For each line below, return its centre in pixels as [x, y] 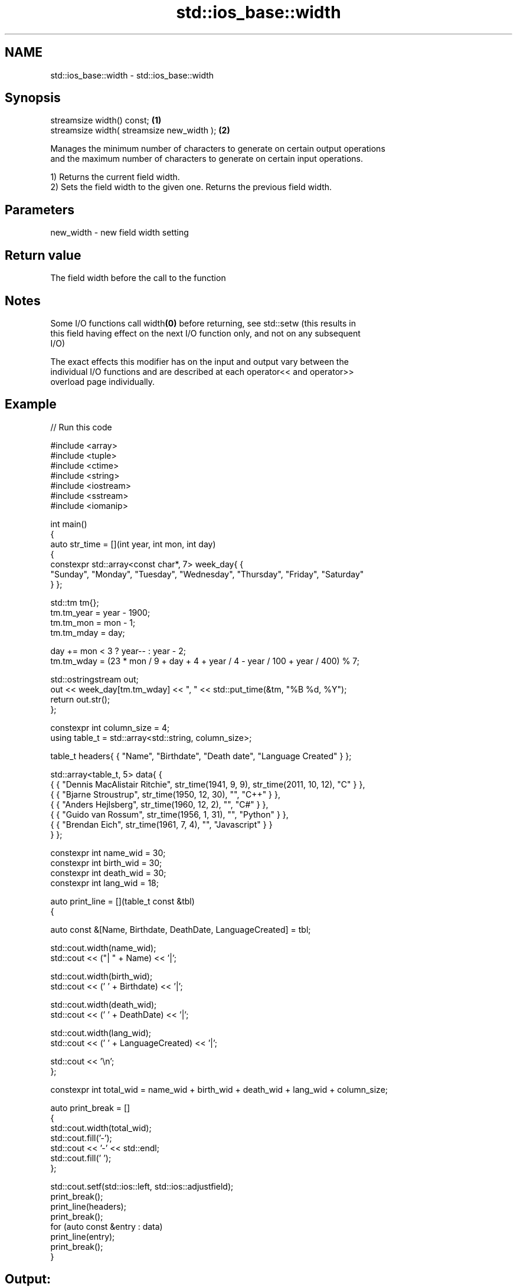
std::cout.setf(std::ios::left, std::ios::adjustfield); [142, 1186]
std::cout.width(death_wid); [104, 1004]
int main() [69, 524]
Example [31, 404]
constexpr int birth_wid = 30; [106, 863]
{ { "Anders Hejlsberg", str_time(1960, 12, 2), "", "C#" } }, [159, 804]
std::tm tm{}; [75, 602]
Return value [43, 255]
